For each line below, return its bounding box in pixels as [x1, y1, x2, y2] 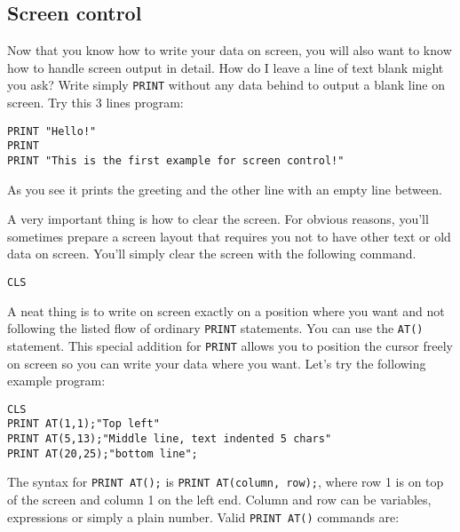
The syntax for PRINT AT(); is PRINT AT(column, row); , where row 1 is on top [7, 472, 444, 491]
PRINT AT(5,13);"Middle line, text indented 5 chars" [7, 433, 332, 446]
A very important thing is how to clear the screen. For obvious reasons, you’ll [7, 210, 429, 228]
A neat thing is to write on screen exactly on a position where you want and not [7, 301, 445, 320]
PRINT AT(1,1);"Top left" [7, 417, 160, 431]
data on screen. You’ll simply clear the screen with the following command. [7, 244, 416, 263]
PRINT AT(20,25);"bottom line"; [7, 447, 198, 460]
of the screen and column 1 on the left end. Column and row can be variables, [7, 490, 432, 509]
